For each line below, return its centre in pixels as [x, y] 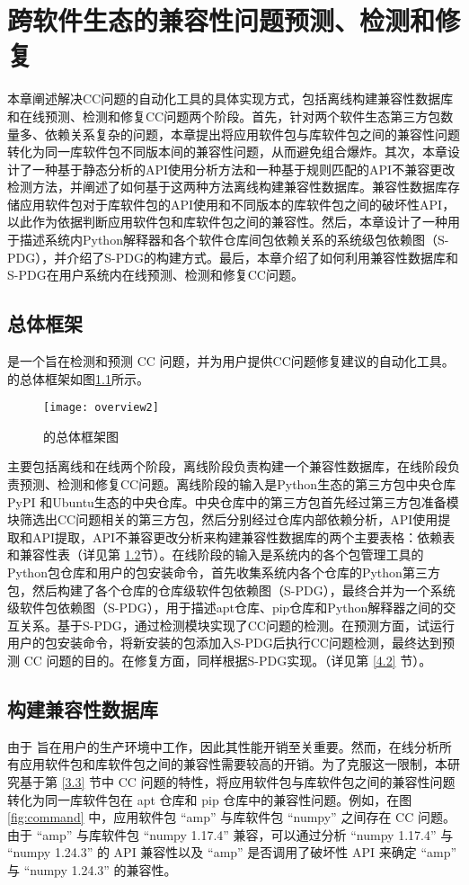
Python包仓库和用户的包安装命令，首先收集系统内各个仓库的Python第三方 [224, 572]
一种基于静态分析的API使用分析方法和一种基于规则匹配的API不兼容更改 [243, 169]
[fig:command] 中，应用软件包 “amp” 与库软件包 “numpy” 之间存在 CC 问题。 [231, 817]
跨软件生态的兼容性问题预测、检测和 [221, 20]
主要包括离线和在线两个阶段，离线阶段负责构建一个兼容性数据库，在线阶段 [227, 466]
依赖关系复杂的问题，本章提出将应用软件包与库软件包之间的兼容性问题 [252, 134]
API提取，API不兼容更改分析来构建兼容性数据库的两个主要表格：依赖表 [243, 536]
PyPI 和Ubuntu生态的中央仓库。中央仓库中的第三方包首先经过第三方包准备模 [233, 501]
